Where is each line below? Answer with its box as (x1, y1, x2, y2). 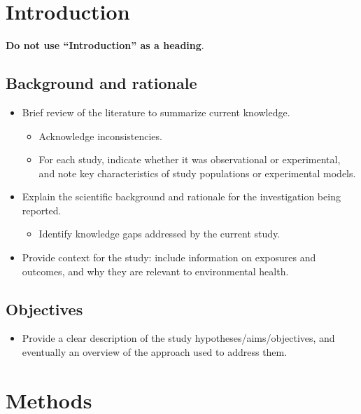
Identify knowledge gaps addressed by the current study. (38, 226, 281, 241)
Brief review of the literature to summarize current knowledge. (22, 104, 290, 119)
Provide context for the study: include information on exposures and (22, 250, 316, 265)
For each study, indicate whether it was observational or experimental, (38, 152, 341, 167)
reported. (22, 202, 62, 217)
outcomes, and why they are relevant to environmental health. (22, 263, 289, 278)
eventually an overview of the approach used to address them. (22, 345, 288, 359)
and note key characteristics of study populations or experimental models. (38, 165, 356, 180)
